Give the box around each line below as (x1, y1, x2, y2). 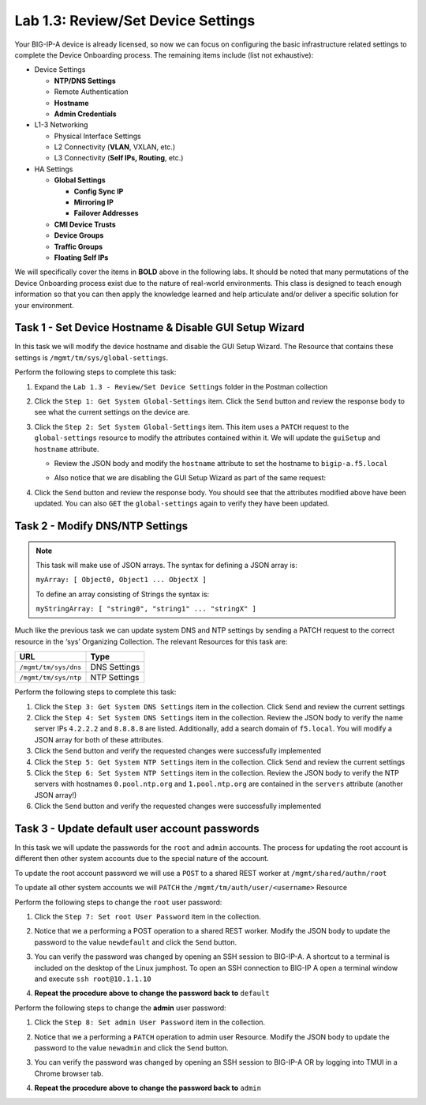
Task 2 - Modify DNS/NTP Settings (14, 519, 189, 532)
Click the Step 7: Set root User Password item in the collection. (34, 912, 262, 922)
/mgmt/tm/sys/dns (19, 663, 82, 671)
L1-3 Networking (34, 120, 88, 130)
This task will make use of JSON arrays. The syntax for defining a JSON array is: (35, 560, 297, 569)
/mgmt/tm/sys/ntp (19, 673, 82, 682)
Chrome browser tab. (34, 1069, 104, 1078)
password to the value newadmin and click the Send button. (34, 1043, 229, 1052)
